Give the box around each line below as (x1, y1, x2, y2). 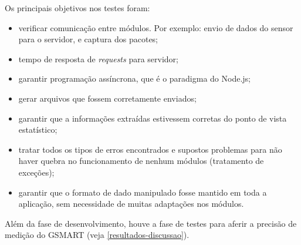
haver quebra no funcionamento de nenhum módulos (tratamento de (18, 155, 264, 167)
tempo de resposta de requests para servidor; (18, 52, 178, 65)
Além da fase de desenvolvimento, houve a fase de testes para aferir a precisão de (5, 217, 297, 229)
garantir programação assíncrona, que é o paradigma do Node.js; (18, 72, 251, 85)
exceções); (18, 166, 55, 178)
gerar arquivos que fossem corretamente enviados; (18, 92, 197, 104)
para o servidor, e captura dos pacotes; (18, 33, 158, 45)
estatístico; (18, 123, 58, 136)
